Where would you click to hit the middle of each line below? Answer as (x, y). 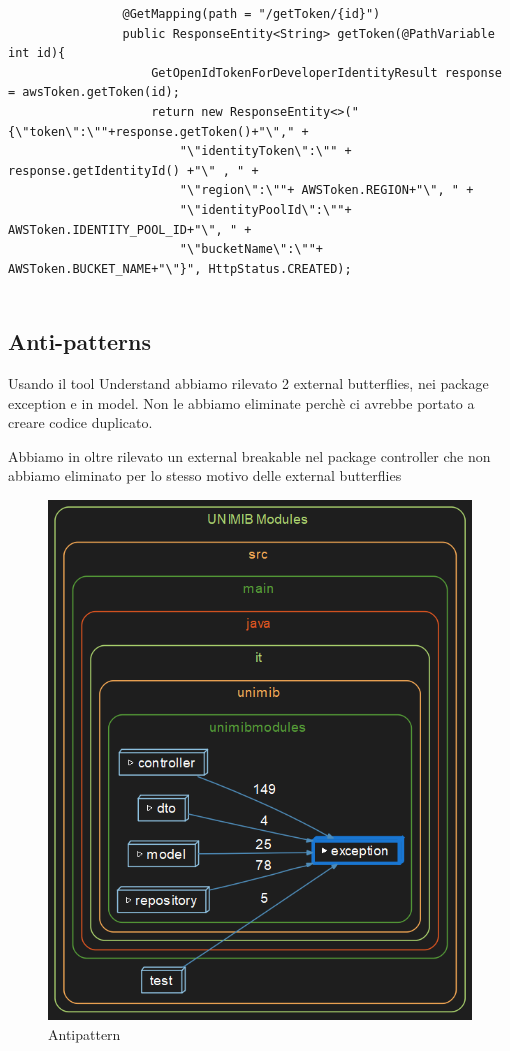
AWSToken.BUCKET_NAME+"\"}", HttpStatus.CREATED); (180, 268)
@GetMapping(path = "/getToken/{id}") (251, 14)
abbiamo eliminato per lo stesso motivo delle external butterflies (205, 475)
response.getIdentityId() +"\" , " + (133, 170)
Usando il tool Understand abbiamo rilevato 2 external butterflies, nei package (248, 383)
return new (187, 111)
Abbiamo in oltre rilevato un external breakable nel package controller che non (249, 455)
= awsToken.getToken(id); (94, 92)
